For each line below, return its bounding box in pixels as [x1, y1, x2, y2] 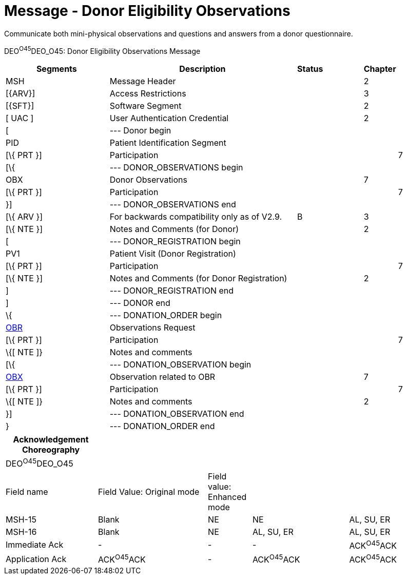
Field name [6, 486, 48, 497]
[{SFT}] [6, 101, 34, 111]
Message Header [109, 76, 176, 87]
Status [297, 64, 323, 74]
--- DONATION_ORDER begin [109, 310, 222, 321]
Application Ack [6, 553, 67, 564]
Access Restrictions [109, 88, 186, 99]
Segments [36, 64, 77, 74]
